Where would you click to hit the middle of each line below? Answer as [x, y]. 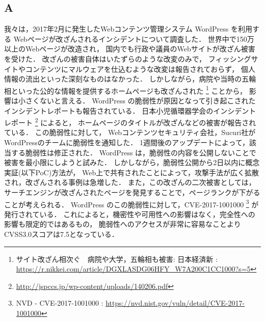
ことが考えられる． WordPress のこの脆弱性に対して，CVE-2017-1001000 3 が [131, 203]
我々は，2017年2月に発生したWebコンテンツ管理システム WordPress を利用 [128, 29]
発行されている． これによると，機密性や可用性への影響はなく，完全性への [130, 214]
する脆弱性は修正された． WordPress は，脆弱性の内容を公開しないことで [134, 152]
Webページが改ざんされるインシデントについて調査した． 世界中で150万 [134, 38]
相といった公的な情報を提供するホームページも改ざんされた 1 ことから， [126, 90]
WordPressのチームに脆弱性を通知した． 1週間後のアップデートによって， [127, 142]
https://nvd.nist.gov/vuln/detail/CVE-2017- [175, 303]
